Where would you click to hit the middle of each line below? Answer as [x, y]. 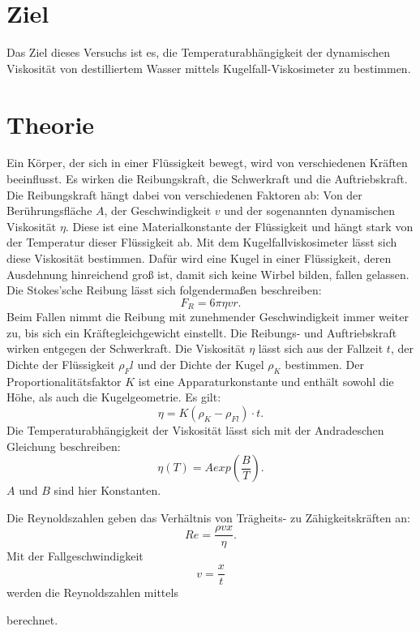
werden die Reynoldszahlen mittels [92, 592]
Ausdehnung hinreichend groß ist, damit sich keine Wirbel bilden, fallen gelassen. [208, 274]
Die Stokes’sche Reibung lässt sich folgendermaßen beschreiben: [164, 290]
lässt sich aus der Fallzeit [321, 348]
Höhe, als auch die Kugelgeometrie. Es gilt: [114, 397]
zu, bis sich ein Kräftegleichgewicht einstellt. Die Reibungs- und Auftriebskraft [202, 332]
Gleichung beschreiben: [64, 446]
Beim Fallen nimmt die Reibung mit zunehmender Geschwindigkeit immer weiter [208, 317]
